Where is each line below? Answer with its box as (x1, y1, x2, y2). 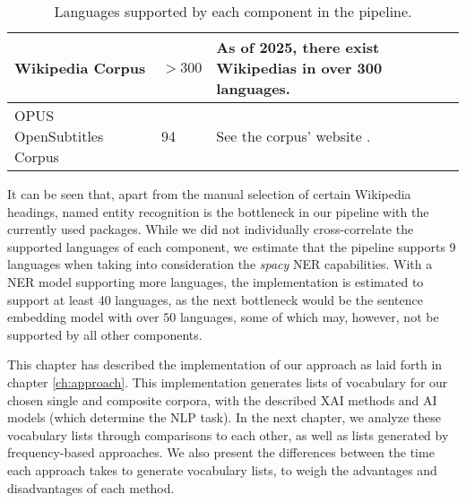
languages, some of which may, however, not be (179, 308, 439, 326)
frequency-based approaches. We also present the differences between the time (7, 443, 435, 462)
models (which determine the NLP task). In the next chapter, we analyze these (7, 408, 442, 427)
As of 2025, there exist (216, 37, 380, 57)
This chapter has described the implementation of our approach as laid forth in (7, 355, 443, 374)
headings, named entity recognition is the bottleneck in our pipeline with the (7, 202, 429, 221)
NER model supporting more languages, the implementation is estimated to (7, 272, 424, 291)
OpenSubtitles (14, 126, 104, 146)
